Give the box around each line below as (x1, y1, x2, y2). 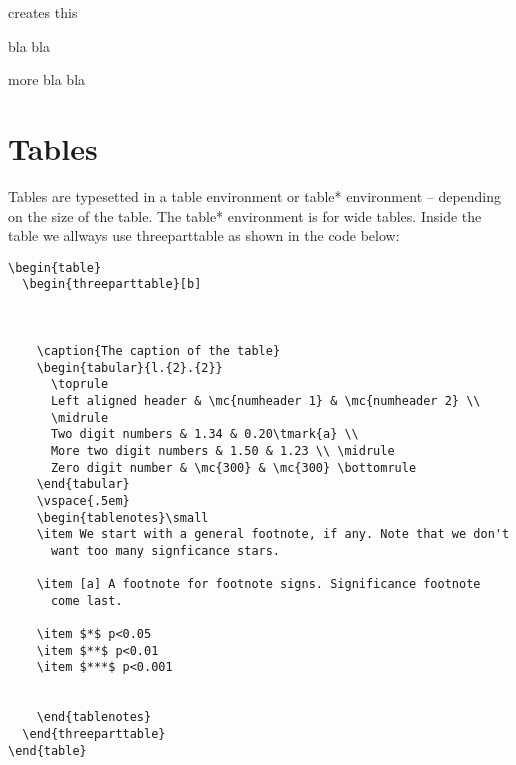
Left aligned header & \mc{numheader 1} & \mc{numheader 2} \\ (50, 393, 481, 408)
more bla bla (8, 69, 86, 90)
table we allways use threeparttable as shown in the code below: (8, 225, 400, 246)
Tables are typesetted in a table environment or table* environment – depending (8, 185, 502, 206)
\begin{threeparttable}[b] (22, 277, 202, 292)
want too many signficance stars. (50, 543, 281, 558)
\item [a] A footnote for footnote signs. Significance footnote (36, 577, 481, 592)
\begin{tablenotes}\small (36, 510, 209, 525)
